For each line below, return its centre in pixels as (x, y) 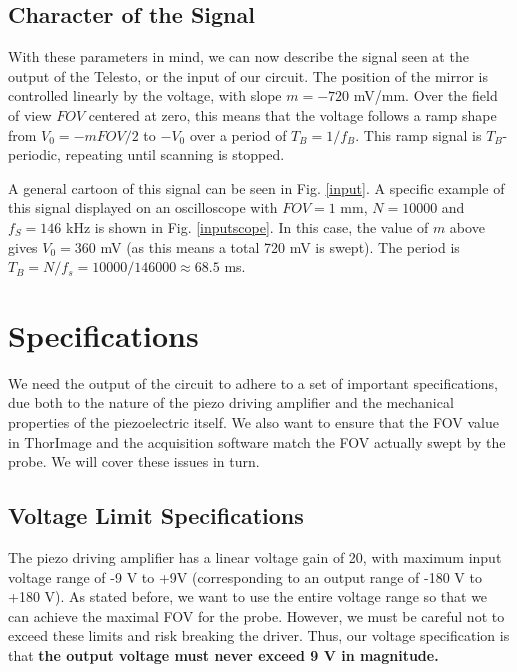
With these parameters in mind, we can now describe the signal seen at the (238, 56)
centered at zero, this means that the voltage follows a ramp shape (292, 114)
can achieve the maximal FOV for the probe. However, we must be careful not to (256, 615)
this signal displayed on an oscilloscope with (143, 207)
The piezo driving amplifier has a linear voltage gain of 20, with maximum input (255, 557)
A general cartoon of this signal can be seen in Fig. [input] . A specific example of (256, 187)
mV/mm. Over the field (425, 95)
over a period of (238, 134)
